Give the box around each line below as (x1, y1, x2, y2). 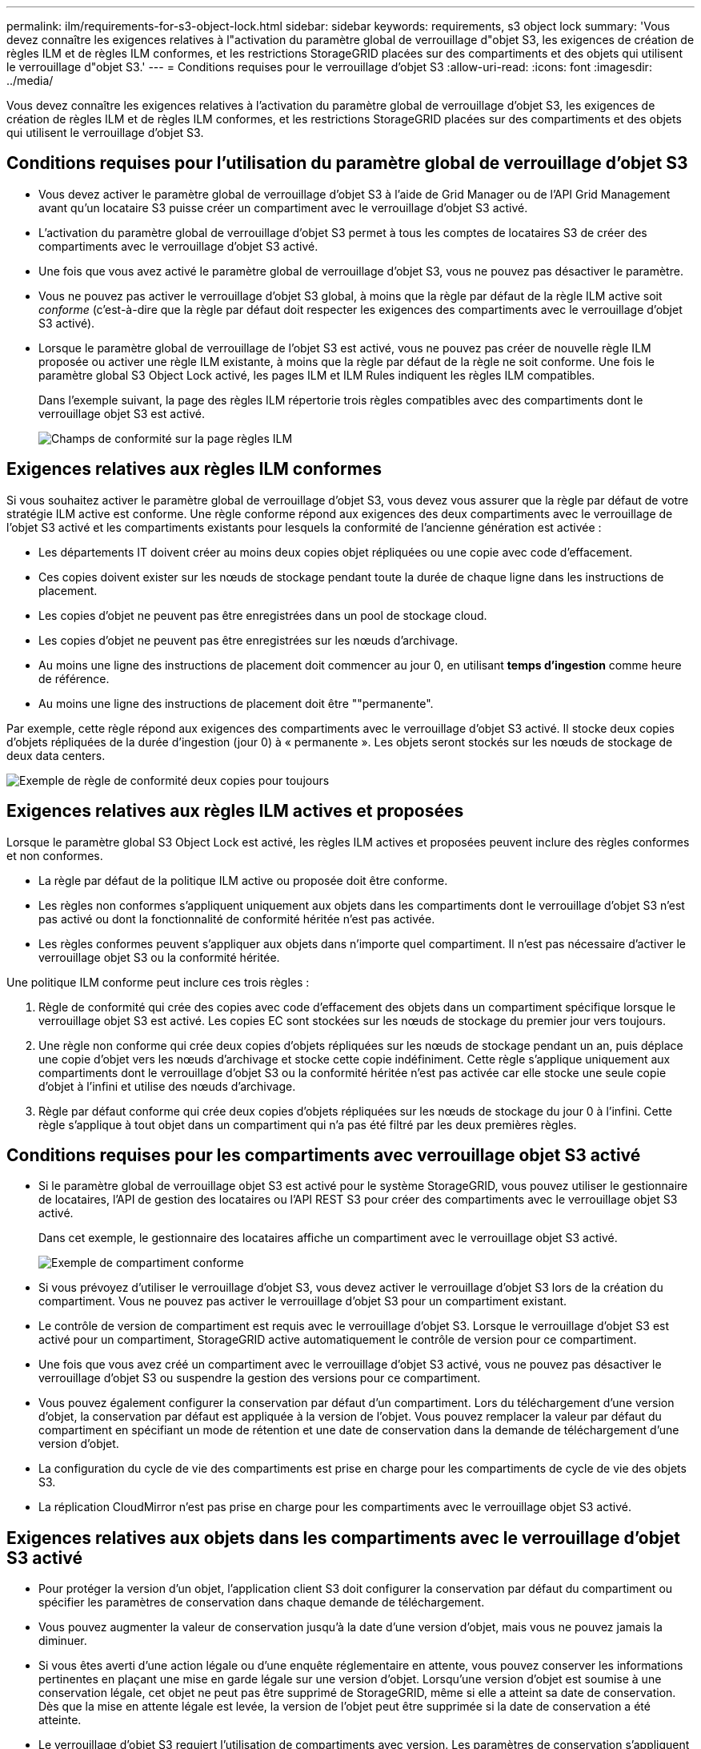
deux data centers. (6, 748, 106, 762)
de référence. (38, 671, 110, 686)
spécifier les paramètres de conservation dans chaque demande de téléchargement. (38, 1595, 485, 1610)
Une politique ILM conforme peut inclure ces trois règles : (6, 975, 310, 989)
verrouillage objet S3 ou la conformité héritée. (38, 950, 280, 964)
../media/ (6, 74, 54, 87)
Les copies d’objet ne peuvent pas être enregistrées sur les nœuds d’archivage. (38, 633, 459, 647)
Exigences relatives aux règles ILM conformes (6, 459, 383, 480)
